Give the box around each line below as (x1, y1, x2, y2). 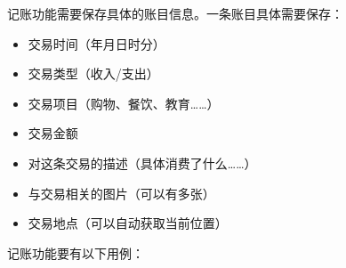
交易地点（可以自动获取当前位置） (28, 214, 228, 232)
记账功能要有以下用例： (7, 243, 144, 262)
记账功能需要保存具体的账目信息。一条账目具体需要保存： (7, 4, 343, 22)
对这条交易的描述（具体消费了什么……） (28, 153, 257, 172)
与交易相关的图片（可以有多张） (28, 183, 215, 202)
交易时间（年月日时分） (28, 34, 165, 53)
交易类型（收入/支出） (28, 64, 159, 83)
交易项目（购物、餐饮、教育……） (28, 93, 220, 112)
